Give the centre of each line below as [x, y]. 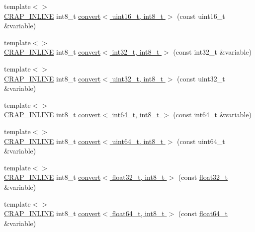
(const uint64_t [201, 141]
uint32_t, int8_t [138, 78]
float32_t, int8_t [138, 177]
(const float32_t [203, 177]
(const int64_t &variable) [212, 115]
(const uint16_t [201, 16]
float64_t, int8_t [138, 213]
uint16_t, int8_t [138, 16]
